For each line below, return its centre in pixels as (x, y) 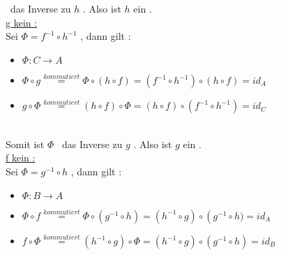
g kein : (22, 22)
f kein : (21, 158)
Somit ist (25, 144)
